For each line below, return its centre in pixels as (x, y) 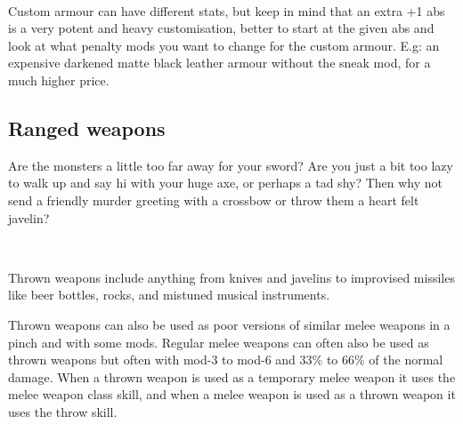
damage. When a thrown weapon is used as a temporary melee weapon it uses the (232, 376)
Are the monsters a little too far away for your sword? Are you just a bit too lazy (231, 165)
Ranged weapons (87, 128)
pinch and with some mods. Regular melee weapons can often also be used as (219, 342)
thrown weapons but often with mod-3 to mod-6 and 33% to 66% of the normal (226, 360)
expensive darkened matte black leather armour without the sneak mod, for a (219, 63)
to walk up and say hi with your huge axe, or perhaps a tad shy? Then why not (226, 183)
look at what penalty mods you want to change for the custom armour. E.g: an (224, 45)
